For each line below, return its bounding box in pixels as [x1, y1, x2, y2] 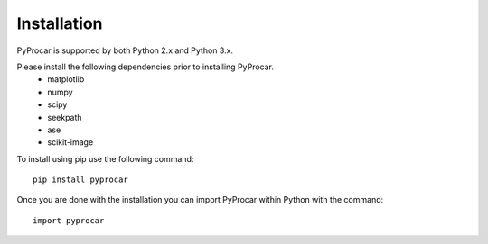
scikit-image [47, 137, 94, 148]
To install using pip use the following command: [16, 153, 194, 164]
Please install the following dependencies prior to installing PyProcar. [16, 61, 275, 72]
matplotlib [47, 74, 85, 85]
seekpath [47, 112, 82, 122]
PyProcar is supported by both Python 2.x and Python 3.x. [16, 45, 234, 56]
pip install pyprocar [33, 175, 128, 185]
